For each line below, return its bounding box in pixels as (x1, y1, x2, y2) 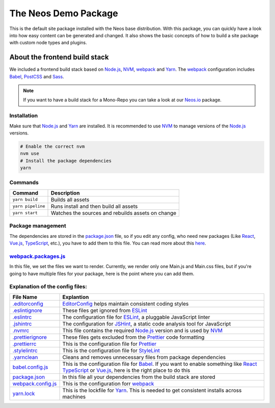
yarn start (12, 210, 38, 216)
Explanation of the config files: (9, 283, 88, 290)
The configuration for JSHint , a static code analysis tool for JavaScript (62, 320, 231, 327)
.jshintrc (12, 320, 32, 327)
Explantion (62, 293, 89, 301)
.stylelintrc (12, 347, 38, 354)
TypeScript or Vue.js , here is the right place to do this (62, 367, 190, 374)
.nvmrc (12, 327, 30, 334)
